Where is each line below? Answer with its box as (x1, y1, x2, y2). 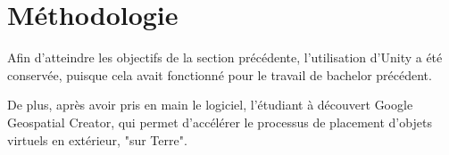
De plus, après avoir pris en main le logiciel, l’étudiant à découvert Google (7, 95, 413, 114)
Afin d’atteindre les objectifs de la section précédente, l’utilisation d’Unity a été (7, 48, 443, 67)
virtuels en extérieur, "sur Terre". (7, 130, 187, 149)
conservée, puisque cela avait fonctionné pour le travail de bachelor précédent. (7, 65, 432, 84)
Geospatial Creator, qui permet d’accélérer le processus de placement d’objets (7, 112, 432, 131)
